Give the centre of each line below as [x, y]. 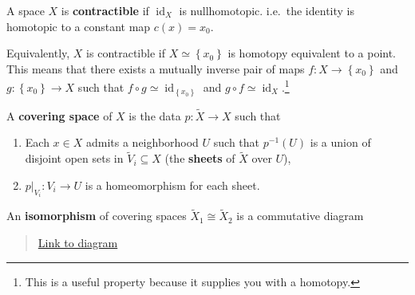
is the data [155, 115]
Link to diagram [78, 243]
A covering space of [59, 115]
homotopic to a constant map [79, 26]
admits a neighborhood [142, 142]
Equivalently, [38, 53]
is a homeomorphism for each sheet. [172, 185]
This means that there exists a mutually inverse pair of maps [156, 68]
